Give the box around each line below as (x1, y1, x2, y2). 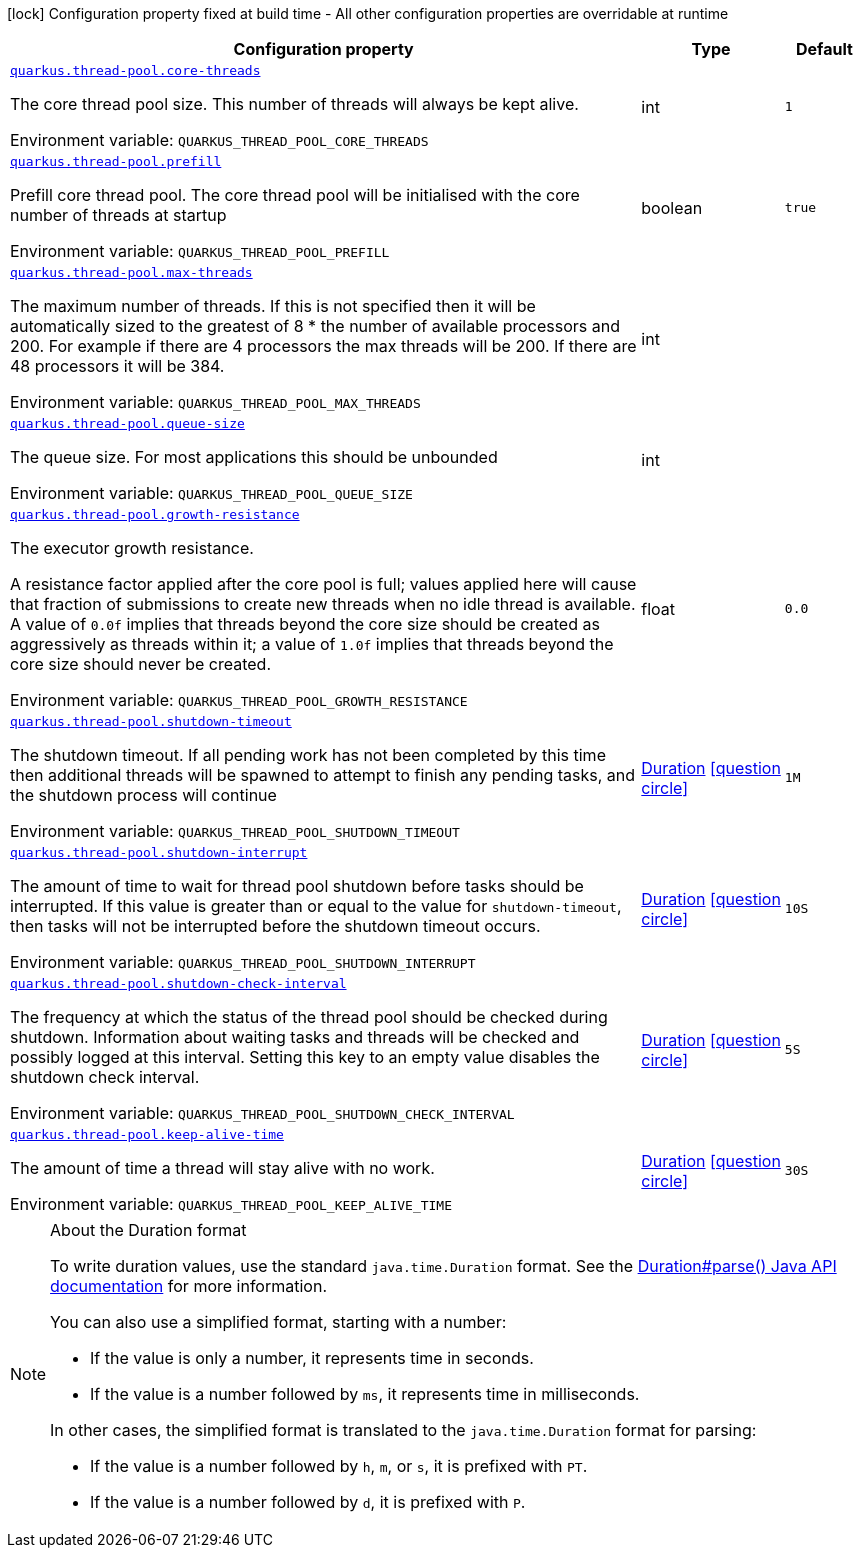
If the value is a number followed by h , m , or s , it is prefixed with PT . (90, 1456, 588, 1476)
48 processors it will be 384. (10, 356, 225, 376)
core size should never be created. (10, 654, 272, 674)
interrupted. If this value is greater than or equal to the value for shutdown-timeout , (10, 896, 622, 916)
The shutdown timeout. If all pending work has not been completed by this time (10, 745, 606, 765)
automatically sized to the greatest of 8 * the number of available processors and (10, 316, 620, 336)
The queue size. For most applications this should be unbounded (10, 447, 498, 467)
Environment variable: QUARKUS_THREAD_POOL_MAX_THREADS (10, 392, 421, 412)
